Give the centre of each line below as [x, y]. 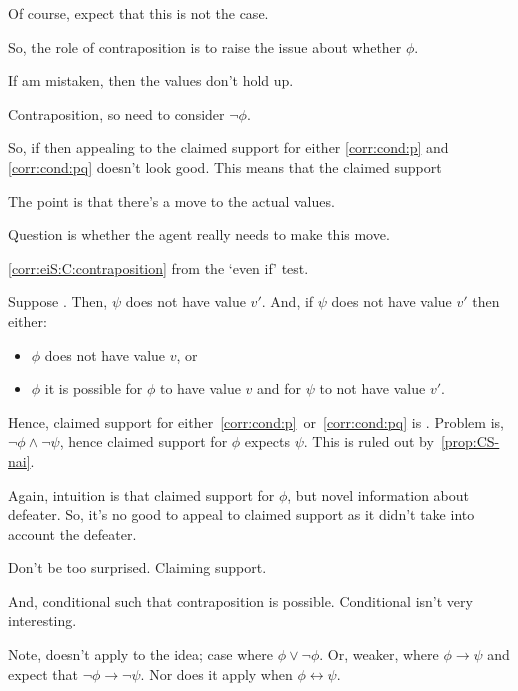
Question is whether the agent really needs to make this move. [199, 234]
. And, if [287, 301]
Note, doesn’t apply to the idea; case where [141, 654]
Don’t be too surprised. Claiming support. [137, 567]
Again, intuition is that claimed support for [141, 494]
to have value [200, 388]
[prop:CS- [470, 441]
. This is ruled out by [368, 441]
